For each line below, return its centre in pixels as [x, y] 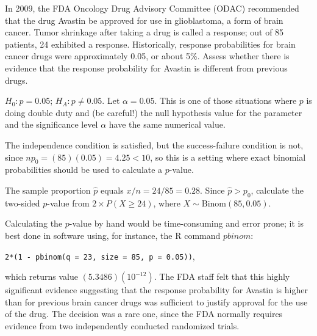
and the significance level [52, 124]
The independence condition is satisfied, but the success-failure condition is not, [154, 144]
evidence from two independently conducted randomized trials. [122, 325]
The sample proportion [48, 190]
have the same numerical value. [167, 124]
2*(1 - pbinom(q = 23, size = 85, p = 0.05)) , [100, 256]
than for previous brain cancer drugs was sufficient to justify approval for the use [156, 301]
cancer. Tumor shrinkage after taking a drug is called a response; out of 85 [144, 32]
